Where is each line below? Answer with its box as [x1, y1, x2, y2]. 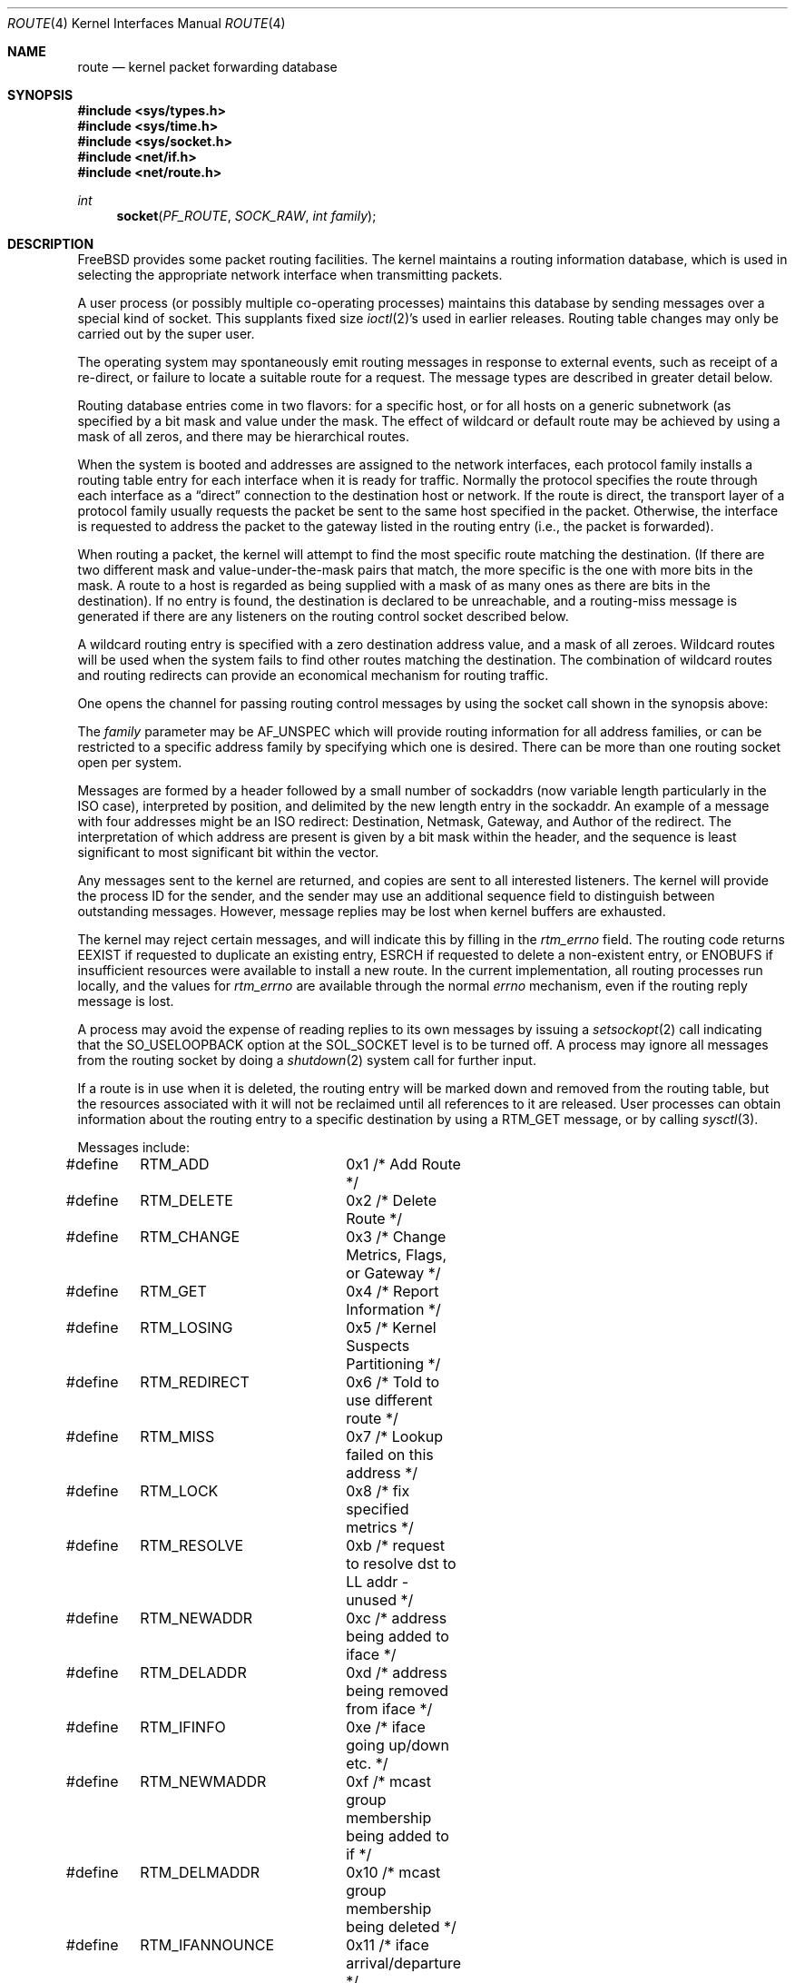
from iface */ [346, 1700, 433, 1718]
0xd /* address [346, 1663, 447, 1682]
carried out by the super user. [77, 326, 255, 341]
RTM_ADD [140, 1155, 210, 1173]
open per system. [77, 755, 182, 770]
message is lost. [77, 993, 174, 1009]
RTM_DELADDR [140, 1663, 247, 1682]
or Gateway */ [346, 1264, 441, 1282]
